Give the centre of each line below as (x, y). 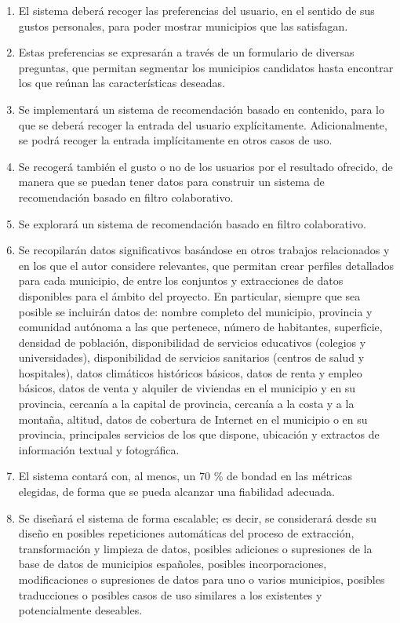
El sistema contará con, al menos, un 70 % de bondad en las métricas (185, 476)
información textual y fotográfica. (99, 449)
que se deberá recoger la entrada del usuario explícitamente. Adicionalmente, (203, 124)
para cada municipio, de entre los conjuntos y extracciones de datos (181, 281)
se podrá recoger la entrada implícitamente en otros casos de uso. (175, 140)
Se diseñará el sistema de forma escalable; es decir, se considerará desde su (197, 517)
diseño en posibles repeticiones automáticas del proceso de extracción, (186, 533)
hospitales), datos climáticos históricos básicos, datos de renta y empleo (190, 372)
